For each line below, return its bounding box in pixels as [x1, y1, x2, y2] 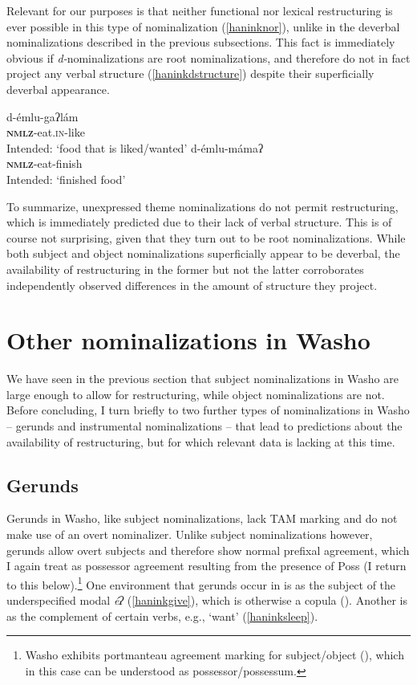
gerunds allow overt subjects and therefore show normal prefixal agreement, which [6, 541, 410, 558]
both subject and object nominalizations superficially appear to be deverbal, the [6, 245, 400, 262]
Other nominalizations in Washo [6, 324, 370, 357]
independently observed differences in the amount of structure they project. [6, 276, 378, 293]
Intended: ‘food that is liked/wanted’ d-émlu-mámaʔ [6, 139, 264, 156]
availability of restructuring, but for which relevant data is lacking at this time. [6, 433, 395, 450]
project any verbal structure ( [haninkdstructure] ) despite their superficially [6, 65, 374, 82]
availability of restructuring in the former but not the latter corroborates [6, 260, 364, 277]
